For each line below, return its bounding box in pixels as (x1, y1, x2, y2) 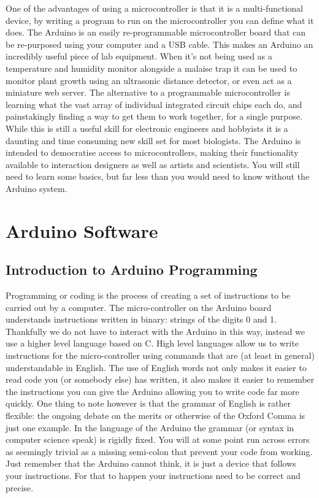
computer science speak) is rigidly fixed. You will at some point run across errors (6, 433, 310, 446)
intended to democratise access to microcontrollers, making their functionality (6, 146, 299, 159)
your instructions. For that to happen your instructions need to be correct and (6, 469, 301, 481)
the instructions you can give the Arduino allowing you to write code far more (6, 385, 299, 397)
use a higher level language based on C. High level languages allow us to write (6, 337, 299, 350)
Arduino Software (6, 218, 158, 243)
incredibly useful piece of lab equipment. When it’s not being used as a (6, 50, 272, 63)
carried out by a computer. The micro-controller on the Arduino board (6, 301, 272, 313)
